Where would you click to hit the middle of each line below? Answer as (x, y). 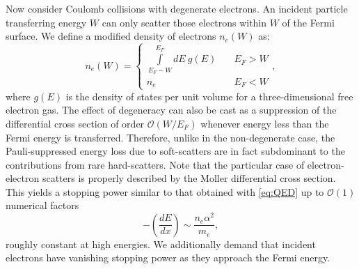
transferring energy (46, 22)
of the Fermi (308, 22)
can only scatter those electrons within (184, 22)
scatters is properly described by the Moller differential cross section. (189, 178)
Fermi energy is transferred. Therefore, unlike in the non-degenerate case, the (170, 137)
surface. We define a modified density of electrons (111, 36)
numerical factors (42, 205)
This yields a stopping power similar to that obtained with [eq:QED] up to (165, 191)
